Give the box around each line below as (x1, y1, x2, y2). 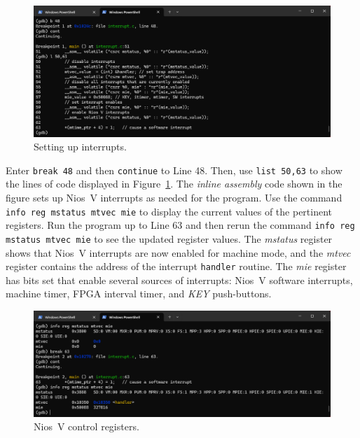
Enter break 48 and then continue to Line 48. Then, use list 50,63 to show (6, 162, 342, 177)
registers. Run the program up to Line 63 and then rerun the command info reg (6, 218, 355, 232)
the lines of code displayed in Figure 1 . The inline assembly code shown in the (6, 176, 342, 191)
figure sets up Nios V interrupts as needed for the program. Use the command (6, 190, 342, 204)
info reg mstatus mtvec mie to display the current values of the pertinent (6, 204, 333, 218)
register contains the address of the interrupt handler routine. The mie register (6, 259, 347, 274)
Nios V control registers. (34, 419, 139, 434)
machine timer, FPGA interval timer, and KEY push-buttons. (6, 286, 272, 301)
